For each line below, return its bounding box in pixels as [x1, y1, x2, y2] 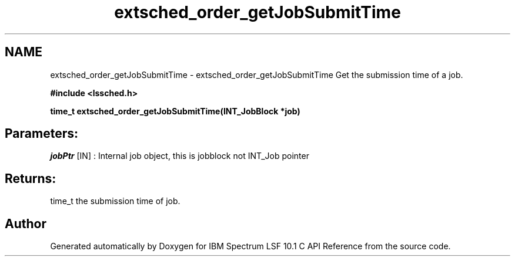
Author [5, 216, 46, 231]
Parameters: [5, 126, 78, 141]
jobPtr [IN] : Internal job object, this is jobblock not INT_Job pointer [50, 151, 309, 161]
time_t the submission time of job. [50, 196, 180, 206]
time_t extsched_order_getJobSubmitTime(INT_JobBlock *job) [50, 106, 300, 116]
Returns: [5, 171, 56, 186]
